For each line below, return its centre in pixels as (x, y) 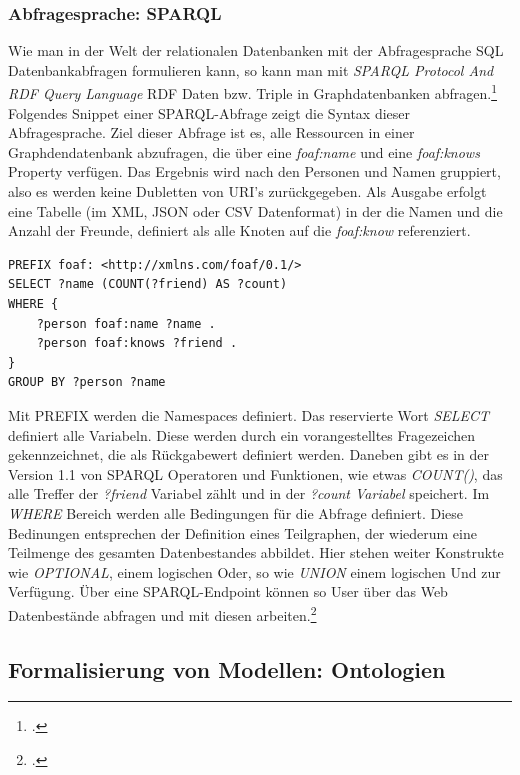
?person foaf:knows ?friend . (137, 343)
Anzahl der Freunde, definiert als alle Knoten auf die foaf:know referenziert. (239, 230)
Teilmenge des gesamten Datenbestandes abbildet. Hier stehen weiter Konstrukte (256, 552)
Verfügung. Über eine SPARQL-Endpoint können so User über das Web (228, 591)
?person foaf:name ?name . (126, 323)
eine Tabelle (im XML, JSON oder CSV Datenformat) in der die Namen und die (255, 210)
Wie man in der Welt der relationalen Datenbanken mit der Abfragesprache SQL (256, 50)
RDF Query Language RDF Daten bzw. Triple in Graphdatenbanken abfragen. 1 (252, 92)
